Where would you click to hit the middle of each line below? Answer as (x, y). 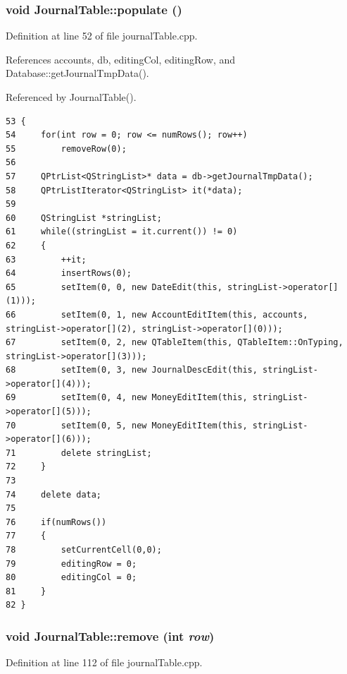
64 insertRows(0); (69, 273)
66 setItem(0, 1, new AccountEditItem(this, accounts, (157, 314)
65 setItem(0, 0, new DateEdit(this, (114, 287)
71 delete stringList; (79, 453)
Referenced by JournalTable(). (71, 97)
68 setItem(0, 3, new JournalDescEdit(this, (132, 370)
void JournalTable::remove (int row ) (110, 636)
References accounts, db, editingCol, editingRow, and (121, 59)
